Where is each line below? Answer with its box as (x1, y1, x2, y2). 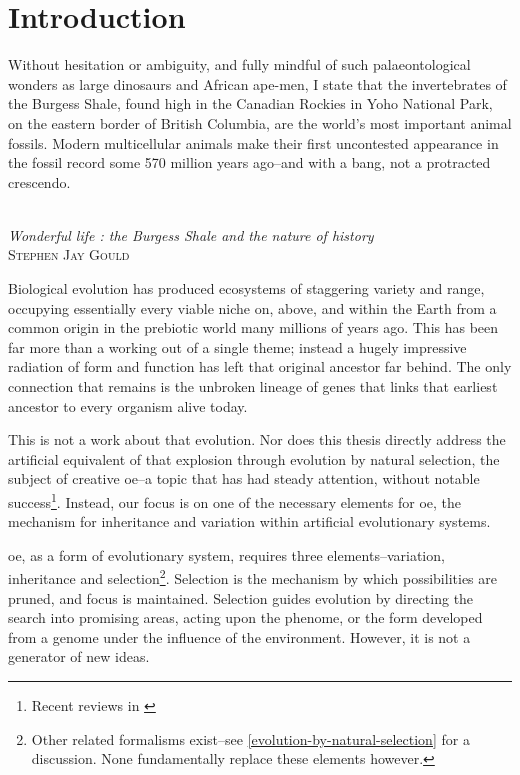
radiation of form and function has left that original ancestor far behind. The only (8, 356, 512, 377)
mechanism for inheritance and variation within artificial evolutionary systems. (8, 511, 491, 532)
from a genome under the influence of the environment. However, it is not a (8, 626, 471, 647)
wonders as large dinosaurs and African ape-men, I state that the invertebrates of (8, 73, 507, 94)
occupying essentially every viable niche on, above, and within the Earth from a (8, 297, 497, 318)
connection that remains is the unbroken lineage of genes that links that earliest (8, 376, 498, 397)
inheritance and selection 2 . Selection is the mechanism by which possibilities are (8, 565, 497, 589)
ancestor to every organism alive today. (8, 395, 248, 416)
